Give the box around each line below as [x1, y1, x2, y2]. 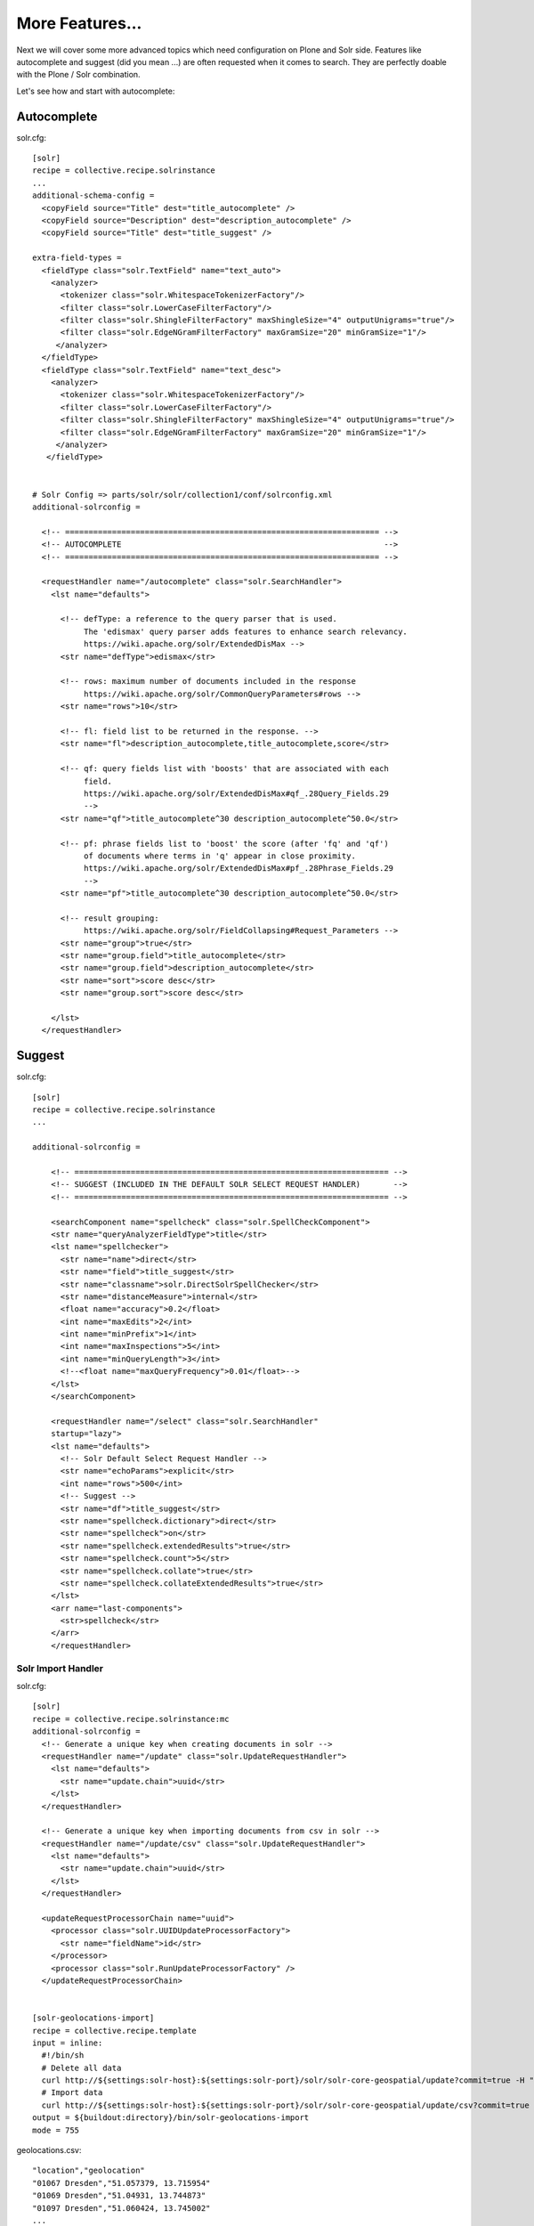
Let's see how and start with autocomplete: [16, 85, 175, 96]
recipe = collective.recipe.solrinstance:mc [32, 1714, 231, 1724]
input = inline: [32, 2037, 103, 2048]
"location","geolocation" [32, 2165, 146, 2176]
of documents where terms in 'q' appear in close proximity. [83, 850, 356, 861]
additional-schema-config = [32, 191, 155, 200]
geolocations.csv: [16, 2145, 82, 2156]
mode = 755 [32, 2124, 80, 2135]
